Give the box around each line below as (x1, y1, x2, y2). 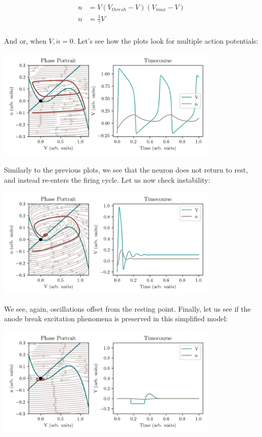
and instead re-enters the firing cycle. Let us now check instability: (4, 174, 210, 185)
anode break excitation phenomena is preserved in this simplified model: (4, 313, 228, 324)
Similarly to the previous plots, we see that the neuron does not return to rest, (4, 164, 248, 175)
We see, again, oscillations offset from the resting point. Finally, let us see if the (4, 303, 251, 314)
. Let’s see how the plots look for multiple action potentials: (73, 36, 258, 46)
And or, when (4, 36, 47, 46)
